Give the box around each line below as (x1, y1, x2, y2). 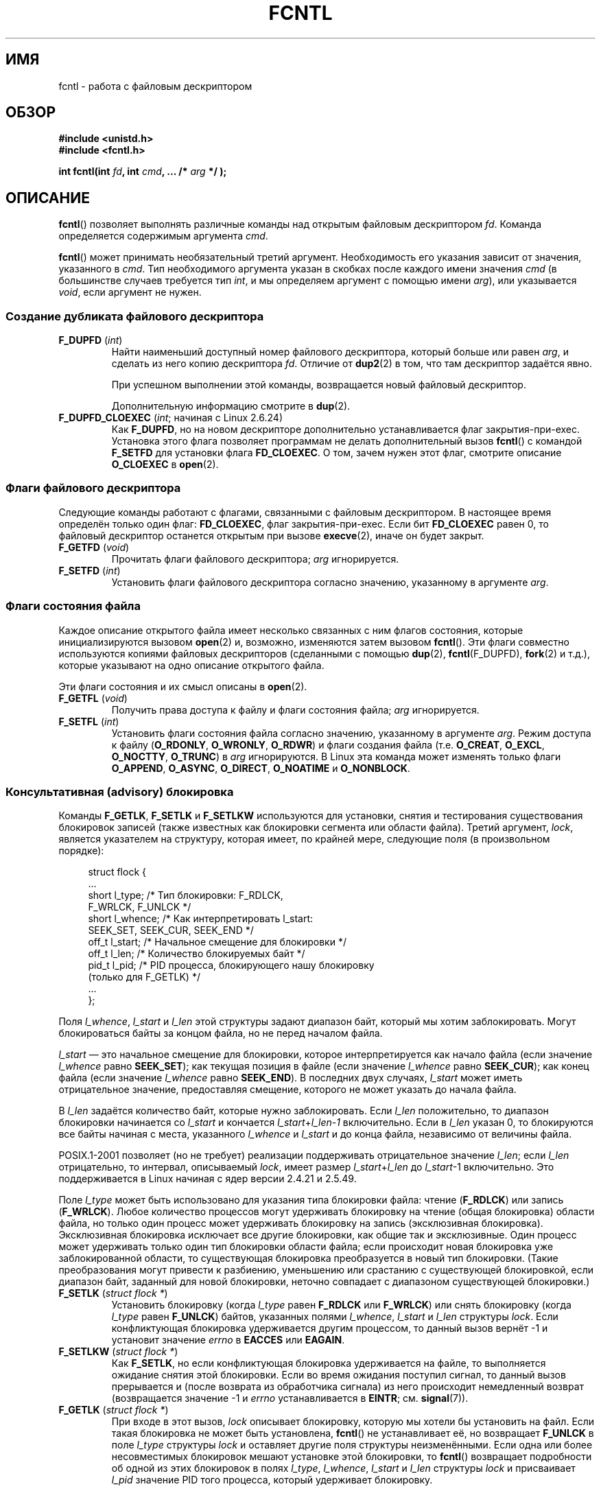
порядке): (58, 845, 104, 857)
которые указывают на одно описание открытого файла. (58, 659, 325, 671)
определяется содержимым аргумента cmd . (58, 230, 268, 242)
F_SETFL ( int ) (58, 715, 119, 727)
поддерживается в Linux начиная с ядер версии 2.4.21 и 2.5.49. (58, 1173, 357, 1185)
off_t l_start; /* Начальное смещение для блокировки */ (88, 936, 346, 948)
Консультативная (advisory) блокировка (5, 784, 234, 799)
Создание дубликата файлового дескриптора (5, 309, 264, 323)
